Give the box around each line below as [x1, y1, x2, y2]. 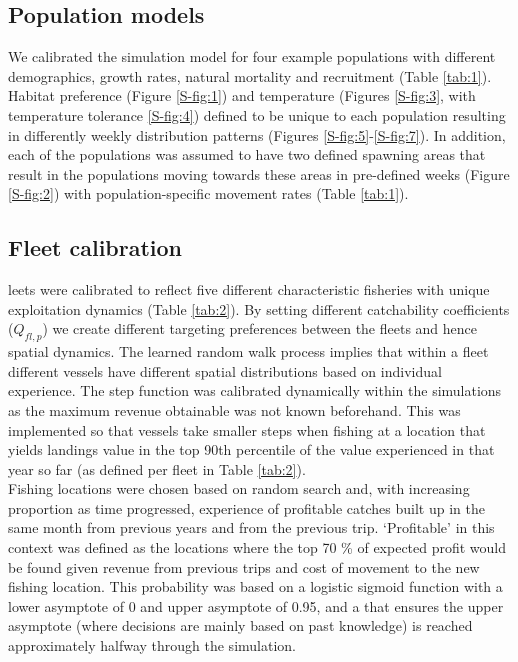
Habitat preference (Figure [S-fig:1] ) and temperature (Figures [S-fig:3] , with [8, 85, 476, 106]
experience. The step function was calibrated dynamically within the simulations [8, 380, 502, 401]
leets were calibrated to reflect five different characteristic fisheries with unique [8, 279, 490, 300]
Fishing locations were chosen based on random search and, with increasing [8, 478, 470, 499]
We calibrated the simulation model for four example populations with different [8, 46, 496, 67]
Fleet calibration [8, 232, 183, 263]
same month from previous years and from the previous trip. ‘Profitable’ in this [8, 517, 495, 538]
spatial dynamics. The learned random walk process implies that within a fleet [8, 341, 489, 362]
